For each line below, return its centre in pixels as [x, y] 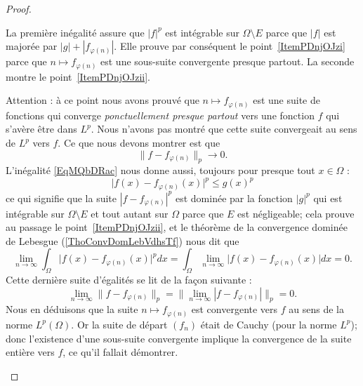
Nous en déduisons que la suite [72, 309]
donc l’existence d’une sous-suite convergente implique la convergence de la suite [179, 338]
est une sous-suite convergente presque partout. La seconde [227, 61]
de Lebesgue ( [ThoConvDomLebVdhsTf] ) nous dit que [123, 240]
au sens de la [316, 309]
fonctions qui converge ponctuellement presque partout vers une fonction [160, 115]
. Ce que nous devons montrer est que [139, 142]
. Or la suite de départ [119, 324]
